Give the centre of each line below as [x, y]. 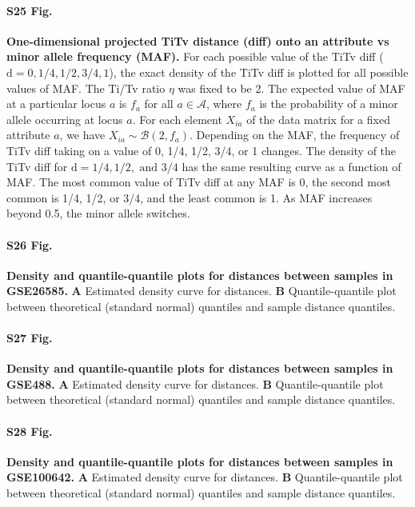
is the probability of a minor [329, 104]
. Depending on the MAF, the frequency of [294, 135]
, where [224, 104]
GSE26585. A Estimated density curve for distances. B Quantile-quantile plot [202, 291]
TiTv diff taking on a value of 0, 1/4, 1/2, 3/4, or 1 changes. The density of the [202, 150]
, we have [82, 135]
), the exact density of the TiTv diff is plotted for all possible [259, 72]
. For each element [177, 119]
